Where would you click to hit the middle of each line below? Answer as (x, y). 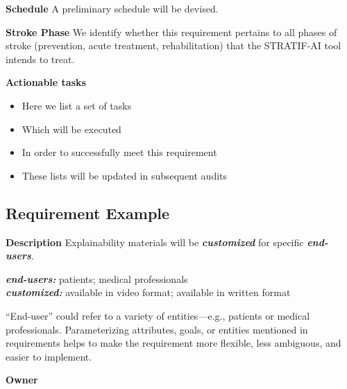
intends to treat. (40, 59)
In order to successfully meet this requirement (119, 152)
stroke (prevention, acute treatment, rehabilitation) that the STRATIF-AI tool (173, 45)
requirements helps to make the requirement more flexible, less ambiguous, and (173, 343)
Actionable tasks (46, 82)
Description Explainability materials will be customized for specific (155, 242)
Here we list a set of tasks (77, 105)
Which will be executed (71, 129)
